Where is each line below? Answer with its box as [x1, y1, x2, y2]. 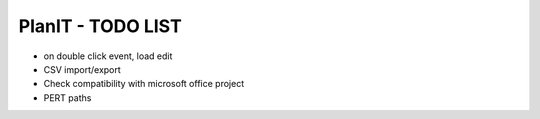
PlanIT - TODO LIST [18, 15, 182, 37]
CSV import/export [43, 63, 122, 75]
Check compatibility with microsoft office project [43, 78, 245, 90]
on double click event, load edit [43, 50, 173, 62]
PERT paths [43, 91, 92, 104]
